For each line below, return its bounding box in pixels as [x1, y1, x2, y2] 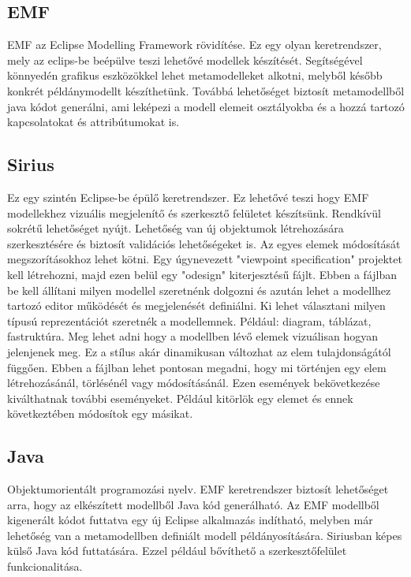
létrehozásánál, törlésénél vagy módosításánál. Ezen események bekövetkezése [7, 374, 380, 391]
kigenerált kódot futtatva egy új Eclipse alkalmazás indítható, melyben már [7, 512, 373, 528]
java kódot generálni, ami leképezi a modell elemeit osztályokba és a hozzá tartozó [7, 98, 405, 114]
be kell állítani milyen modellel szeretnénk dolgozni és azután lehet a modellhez [7, 281, 391, 298]
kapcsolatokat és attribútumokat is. [7, 114, 180, 130]
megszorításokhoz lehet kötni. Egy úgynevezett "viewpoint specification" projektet [7, 251, 402, 267]
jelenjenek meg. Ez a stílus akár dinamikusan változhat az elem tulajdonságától [7, 343, 391, 359]
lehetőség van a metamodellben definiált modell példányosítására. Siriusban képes [7, 527, 402, 543]
